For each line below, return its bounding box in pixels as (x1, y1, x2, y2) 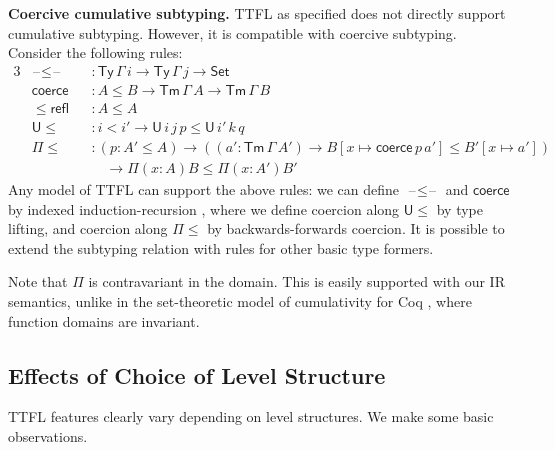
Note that (8, 271, 68, 292)
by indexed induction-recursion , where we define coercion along (8, 198, 400, 219)
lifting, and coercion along (8, 218, 168, 239)
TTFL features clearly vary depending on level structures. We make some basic (8, 406, 494, 427)
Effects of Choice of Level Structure (8, 359, 386, 390)
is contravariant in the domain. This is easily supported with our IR (88, 271, 505, 292)
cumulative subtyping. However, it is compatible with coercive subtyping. (8, 22, 457, 43)
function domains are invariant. (8, 310, 200, 331)
